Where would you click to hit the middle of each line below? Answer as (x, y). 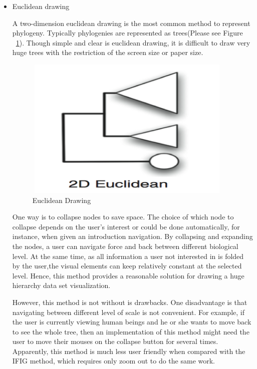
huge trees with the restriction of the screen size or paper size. (108, 52)
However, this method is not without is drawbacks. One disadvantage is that (130, 302)
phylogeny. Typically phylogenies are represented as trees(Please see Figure (127, 33)
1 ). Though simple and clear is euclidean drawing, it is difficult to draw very (133, 42)
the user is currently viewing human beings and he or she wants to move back (132, 322)
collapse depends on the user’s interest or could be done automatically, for (126, 226)
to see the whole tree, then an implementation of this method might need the (131, 331)
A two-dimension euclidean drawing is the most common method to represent (131, 23)
